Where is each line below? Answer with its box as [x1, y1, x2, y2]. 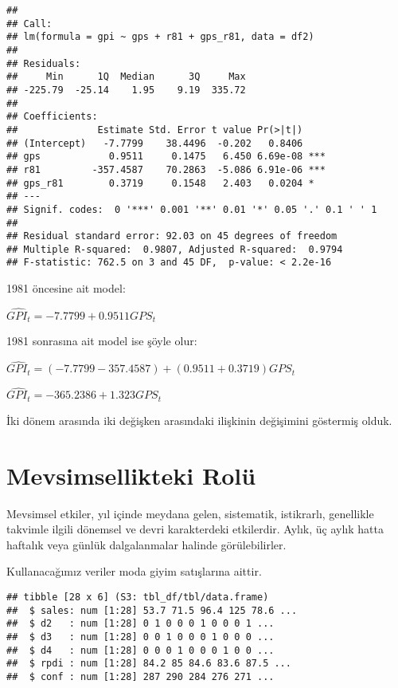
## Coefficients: [6, 111, 98, 123]
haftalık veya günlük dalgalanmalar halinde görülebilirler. [6, 536, 287, 552]
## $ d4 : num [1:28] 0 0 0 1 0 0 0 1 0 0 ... [6, 644, 275, 656]
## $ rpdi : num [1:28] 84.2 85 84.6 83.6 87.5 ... [6, 658, 291, 670]
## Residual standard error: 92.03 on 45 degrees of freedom [6, 230, 338, 242]
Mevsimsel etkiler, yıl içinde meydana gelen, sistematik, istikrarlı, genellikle [6, 505, 374, 521]
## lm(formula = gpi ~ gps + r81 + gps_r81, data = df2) [6, 31, 314, 43]
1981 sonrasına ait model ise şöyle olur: [6, 332, 197, 349]
